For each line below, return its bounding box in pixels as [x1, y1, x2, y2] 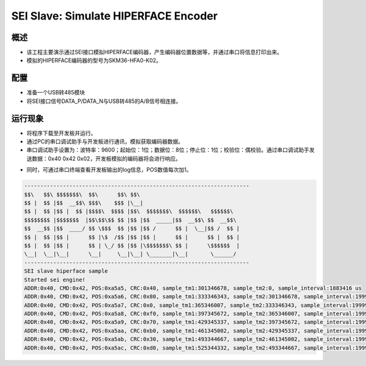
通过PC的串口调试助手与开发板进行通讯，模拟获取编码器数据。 [26, 138, 184, 146]
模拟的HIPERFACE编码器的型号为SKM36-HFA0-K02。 [26, 57, 162, 64]
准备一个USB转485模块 [26, 89, 85, 96]
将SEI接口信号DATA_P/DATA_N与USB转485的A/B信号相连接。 [26, 97, 182, 105]
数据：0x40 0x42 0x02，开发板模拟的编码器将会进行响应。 [31, 155, 181, 162]
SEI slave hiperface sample [24, 268, 108, 275]
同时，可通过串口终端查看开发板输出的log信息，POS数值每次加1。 [26, 166, 192, 174]
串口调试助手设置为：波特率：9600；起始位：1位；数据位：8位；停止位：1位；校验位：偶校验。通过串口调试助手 [26, 146, 310, 153]
